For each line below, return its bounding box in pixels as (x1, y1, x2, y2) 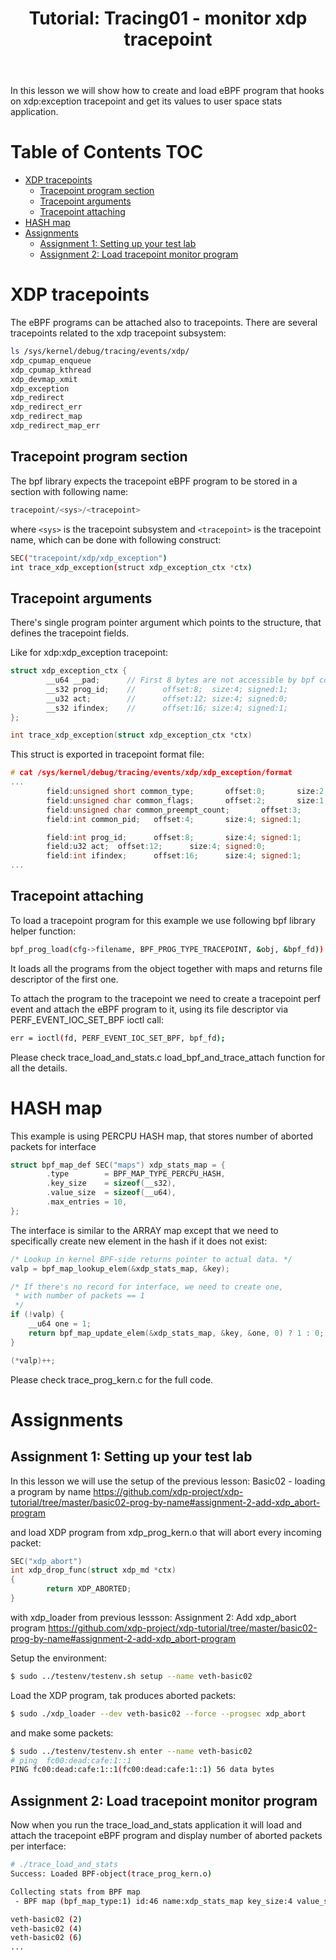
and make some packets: (10, 1727, 114, 1739)
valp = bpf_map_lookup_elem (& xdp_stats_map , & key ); (10, 1263, 230, 1274)
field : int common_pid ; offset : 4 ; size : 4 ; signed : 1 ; (46, 814, 302, 824)
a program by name (10, 1485, 92, 1497)
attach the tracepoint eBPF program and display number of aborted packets (10, 1830, 323, 1842)
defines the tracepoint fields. (10, 627, 130, 639)
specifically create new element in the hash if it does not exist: (10, 1235, 268, 1247)
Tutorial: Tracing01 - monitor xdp (28, 7, 308, 30)
